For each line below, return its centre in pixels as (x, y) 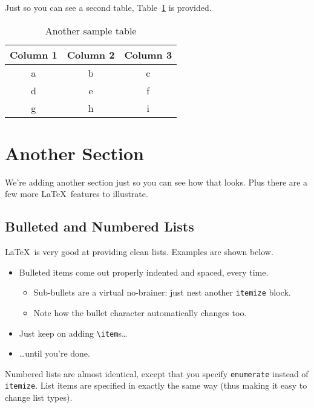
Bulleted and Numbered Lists (100, 226)
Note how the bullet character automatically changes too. (140, 312)
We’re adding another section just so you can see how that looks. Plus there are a (156, 182)
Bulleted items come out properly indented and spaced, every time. (144, 272)
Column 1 (34, 54)
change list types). (39, 397)
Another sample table (91, 30)
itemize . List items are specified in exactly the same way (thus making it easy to (156, 385)
